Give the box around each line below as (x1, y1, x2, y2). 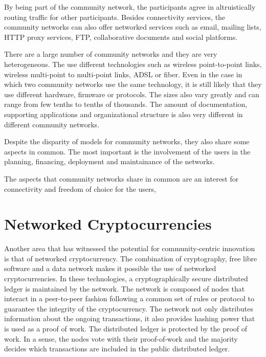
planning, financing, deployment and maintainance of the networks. (4, 156, 215, 167)
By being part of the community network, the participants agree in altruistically (4, 2, 256, 12)
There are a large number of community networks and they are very (4, 49, 217, 59)
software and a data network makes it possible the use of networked (4, 263, 216, 274)
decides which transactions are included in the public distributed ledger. (4, 343, 230, 354)
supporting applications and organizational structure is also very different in (4, 108, 243, 119)
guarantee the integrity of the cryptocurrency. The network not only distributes (4, 303, 253, 314)
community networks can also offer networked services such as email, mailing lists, (4, 21, 261, 32)
